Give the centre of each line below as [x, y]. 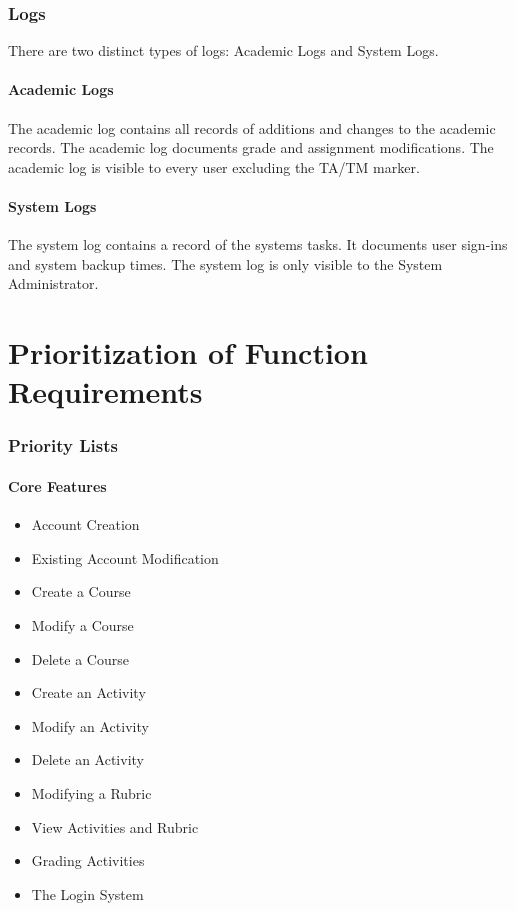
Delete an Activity [87, 759]
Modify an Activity [90, 725]
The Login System [87, 893]
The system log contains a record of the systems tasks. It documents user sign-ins [258, 244]
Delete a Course [80, 658]
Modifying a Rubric [91, 792]
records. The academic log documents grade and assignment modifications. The [251, 147]
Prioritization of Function [188, 352]
